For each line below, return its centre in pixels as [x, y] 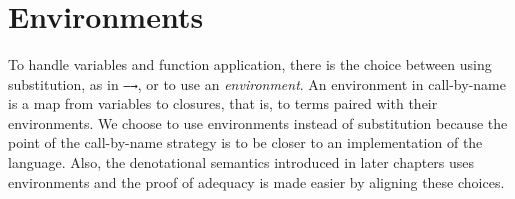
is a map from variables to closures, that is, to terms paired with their [223, 103]
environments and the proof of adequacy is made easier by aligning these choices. [256, 181]
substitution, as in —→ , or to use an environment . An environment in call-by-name [257, 83]
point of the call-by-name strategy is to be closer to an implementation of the [245, 142]
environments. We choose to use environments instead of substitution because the [258, 122]
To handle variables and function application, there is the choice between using [250, 63]
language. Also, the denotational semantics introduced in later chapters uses [241, 161]
